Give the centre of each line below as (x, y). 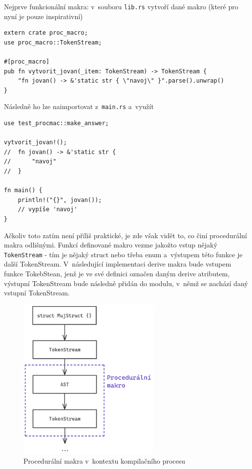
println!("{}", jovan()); (60, 200)
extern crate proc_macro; (46, 33)
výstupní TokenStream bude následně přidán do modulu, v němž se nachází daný (126, 283)
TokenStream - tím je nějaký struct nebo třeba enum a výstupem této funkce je (123, 254)
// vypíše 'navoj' (48, 210)
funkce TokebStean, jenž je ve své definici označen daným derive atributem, (117, 274)
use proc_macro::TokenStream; (53, 42)
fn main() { (23, 190)
